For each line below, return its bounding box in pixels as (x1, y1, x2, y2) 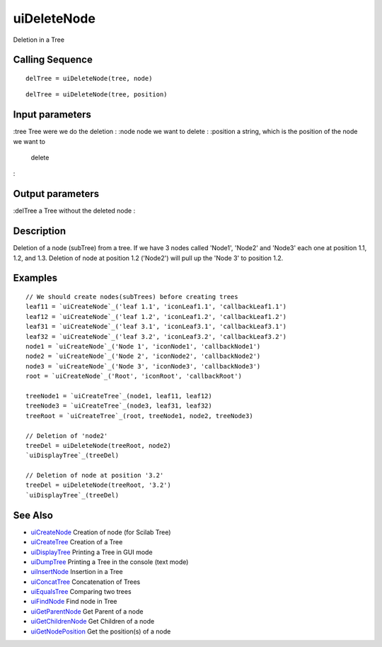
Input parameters (13, 108, 92, 120)
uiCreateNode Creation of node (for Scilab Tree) (30, 528, 171, 536)
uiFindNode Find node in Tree (30, 597, 117, 606)
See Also (13, 509, 53, 521)
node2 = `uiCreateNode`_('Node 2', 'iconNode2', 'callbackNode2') (25, 352, 261, 361)
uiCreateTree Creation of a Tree (30, 538, 123, 546)
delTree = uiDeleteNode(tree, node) (25, 74, 153, 82)
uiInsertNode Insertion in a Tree (30, 568, 123, 576)
